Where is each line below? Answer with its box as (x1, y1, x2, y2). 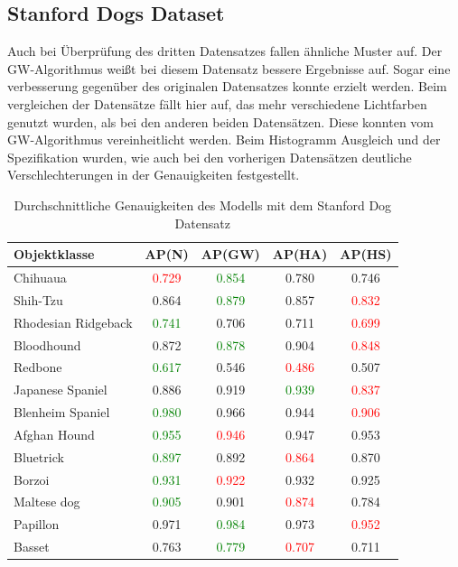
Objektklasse (14, 245, 95, 264)
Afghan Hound (14, 424, 95, 443)
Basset (14, 537, 50, 556)
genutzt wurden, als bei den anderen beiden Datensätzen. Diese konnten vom (7, 112, 435, 131)
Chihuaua (14, 267, 67, 286)
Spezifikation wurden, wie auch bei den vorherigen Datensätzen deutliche (7, 147, 412, 166)
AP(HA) (272, 245, 328, 264)
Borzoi (14, 469, 50, 488)
